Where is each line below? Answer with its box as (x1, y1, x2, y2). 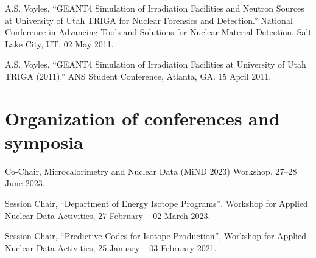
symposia (5, 129, 83, 154)
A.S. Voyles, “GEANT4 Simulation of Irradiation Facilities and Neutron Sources (5, 2, 304, 14)
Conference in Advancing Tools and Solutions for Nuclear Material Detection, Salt (5, 26, 312, 38)
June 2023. (5, 176, 45, 189)
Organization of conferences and (5, 105, 280, 130)
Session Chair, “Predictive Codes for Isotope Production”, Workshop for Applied (5, 229, 306, 242)
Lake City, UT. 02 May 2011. (5, 37, 114, 50)
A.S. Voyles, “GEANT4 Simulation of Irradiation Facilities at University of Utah (5, 58, 306, 71)
